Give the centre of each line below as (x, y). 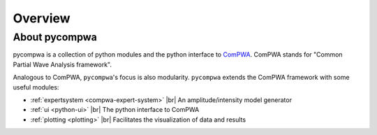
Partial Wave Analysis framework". (62, 64)
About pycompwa (55, 37)
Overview (42, 18)
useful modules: (36, 87)
